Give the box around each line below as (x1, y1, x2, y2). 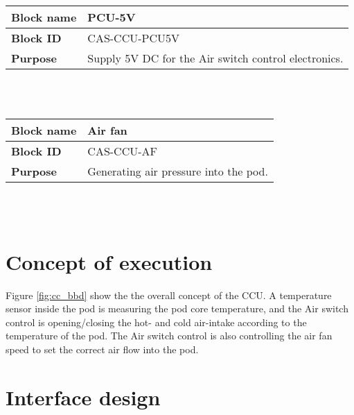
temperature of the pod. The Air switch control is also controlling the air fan (6, 328, 333, 343)
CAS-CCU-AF (87, 143, 157, 160)
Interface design (6, 382, 161, 411)
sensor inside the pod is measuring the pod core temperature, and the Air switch (6, 301, 348, 316)
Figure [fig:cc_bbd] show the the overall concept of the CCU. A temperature (6, 287, 332, 302)
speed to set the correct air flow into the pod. (6, 341, 199, 356)
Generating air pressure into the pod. (87, 163, 268, 180)
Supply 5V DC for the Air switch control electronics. (87, 50, 344, 66)
